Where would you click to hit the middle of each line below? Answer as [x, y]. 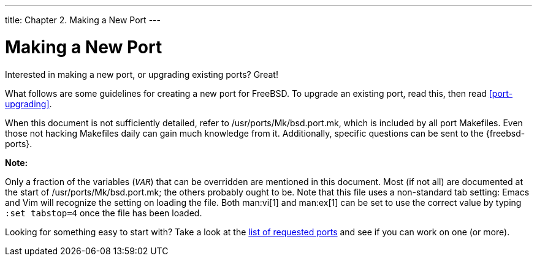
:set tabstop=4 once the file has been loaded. [104, 213]
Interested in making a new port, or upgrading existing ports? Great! [142, 74]
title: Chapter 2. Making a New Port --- [83, 20]
